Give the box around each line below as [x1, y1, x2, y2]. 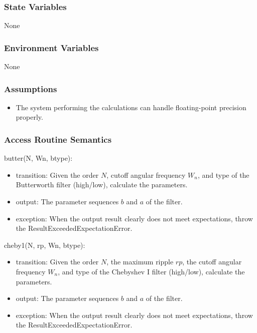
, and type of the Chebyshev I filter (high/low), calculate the [58, 266, 245, 276]
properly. [16, 112, 43, 122]
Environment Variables [4, 41, 99, 54]
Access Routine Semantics [4, 133, 112, 145]
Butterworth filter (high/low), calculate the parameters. [16, 179, 188, 190]
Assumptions [4, 82, 57, 95]
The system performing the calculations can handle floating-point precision [16, 102, 246, 112]
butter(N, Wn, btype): [4, 153, 73, 163]
